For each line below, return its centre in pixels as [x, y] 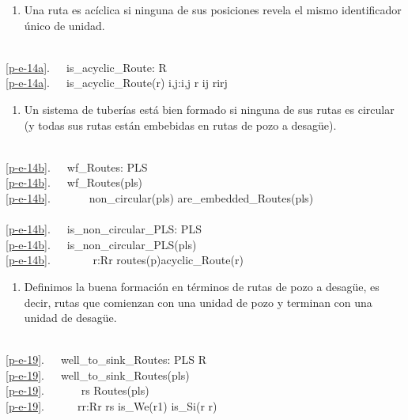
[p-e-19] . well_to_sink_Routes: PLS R [106, 359]
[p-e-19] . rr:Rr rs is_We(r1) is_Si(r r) [111, 406]
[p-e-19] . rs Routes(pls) [77, 390]
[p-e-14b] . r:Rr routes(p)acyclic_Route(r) [125, 260]
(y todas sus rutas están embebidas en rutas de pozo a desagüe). [180, 125]
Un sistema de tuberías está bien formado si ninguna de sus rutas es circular [209, 109]
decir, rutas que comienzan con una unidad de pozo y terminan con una [198, 302]
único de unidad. [64, 25]
